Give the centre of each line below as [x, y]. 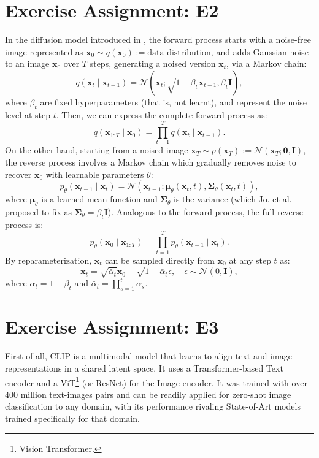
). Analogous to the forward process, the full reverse [206, 212]
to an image [27, 63]
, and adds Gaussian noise [259, 51]
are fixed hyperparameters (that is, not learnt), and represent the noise [173, 101]
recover [18, 174]
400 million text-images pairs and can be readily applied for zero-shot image [148, 394]
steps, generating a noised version [153, 63]
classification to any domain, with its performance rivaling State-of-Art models [153, 406]
